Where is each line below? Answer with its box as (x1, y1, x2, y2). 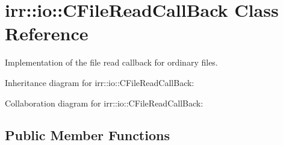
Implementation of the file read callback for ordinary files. (5, 56, 218, 69)
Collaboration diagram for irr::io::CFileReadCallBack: (5, 96, 204, 109)
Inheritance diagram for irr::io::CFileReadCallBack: (5, 76, 194, 88)
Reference (5, 21, 89, 46)
